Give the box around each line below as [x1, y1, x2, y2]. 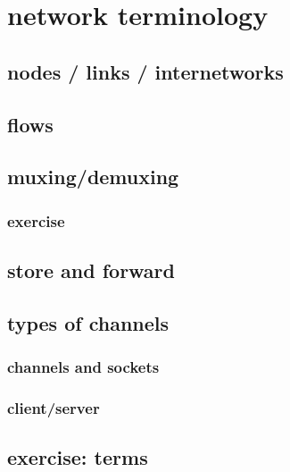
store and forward [7, 256, 175, 283]
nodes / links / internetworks [7, 57, 284, 85]
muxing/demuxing [7, 163, 179, 190]
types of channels [7, 308, 170, 336]
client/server [7, 396, 100, 418]
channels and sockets [7, 356, 160, 378]
